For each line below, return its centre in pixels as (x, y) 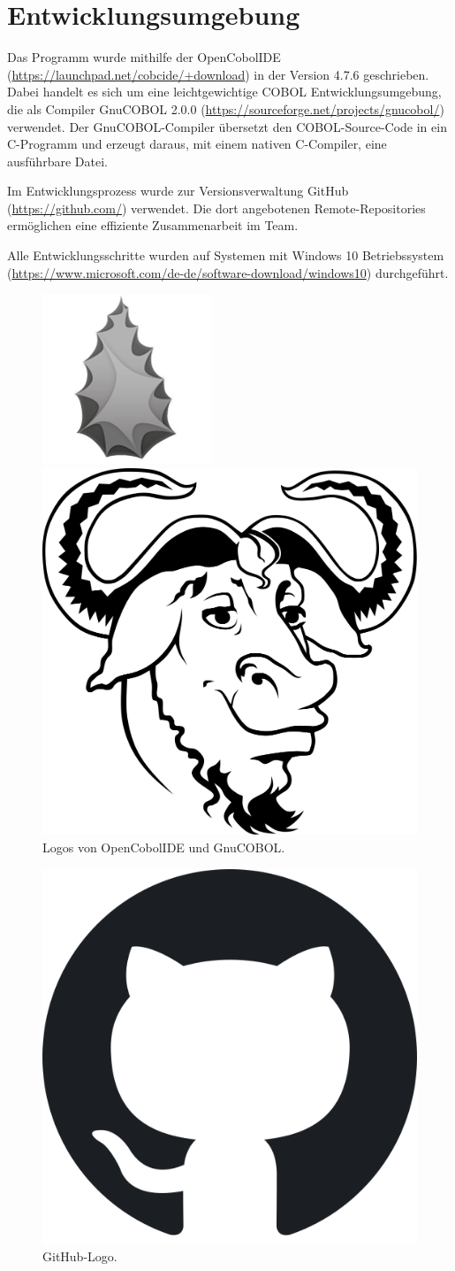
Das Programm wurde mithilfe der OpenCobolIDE (144, 57)
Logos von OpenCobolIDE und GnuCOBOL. (164, 847)
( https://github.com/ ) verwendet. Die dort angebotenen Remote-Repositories (216, 208)
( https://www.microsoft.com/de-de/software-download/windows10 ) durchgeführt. (228, 272)
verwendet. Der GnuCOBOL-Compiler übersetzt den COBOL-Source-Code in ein (227, 126)
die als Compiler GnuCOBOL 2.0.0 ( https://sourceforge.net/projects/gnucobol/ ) (226, 108)
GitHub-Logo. (80, 1256)
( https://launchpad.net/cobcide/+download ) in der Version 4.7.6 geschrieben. (218, 74)
